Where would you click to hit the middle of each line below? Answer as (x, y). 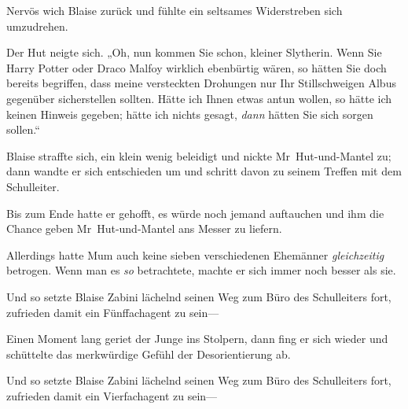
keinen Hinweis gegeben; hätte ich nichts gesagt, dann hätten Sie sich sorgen (190, 114)
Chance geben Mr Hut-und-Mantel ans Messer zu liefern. (144, 228)
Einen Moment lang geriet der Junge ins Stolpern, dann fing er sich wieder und (197, 339)
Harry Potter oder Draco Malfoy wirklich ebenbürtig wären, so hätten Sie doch (197, 67)
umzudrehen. (37, 26)
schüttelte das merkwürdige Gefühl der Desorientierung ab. (149, 354)
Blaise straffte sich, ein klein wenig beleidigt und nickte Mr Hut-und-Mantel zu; (199, 155)
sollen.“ (23, 129)
